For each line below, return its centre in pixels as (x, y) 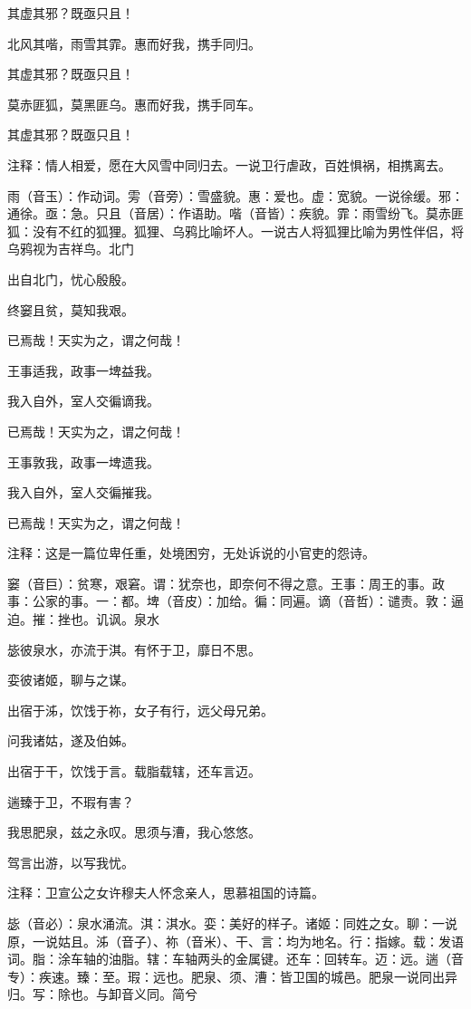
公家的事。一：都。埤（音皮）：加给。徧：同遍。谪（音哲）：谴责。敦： (241, 601)
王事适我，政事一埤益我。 (83, 370)
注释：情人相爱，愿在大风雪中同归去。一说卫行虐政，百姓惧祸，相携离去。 (229, 164)
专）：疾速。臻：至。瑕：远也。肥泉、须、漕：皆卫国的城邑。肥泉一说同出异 (232, 976)
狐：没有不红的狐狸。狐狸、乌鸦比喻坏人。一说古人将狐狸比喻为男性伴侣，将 (235, 231)
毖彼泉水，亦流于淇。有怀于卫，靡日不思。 (134, 649)
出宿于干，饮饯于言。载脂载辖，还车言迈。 (134, 771)
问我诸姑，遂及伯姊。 (71, 740)
